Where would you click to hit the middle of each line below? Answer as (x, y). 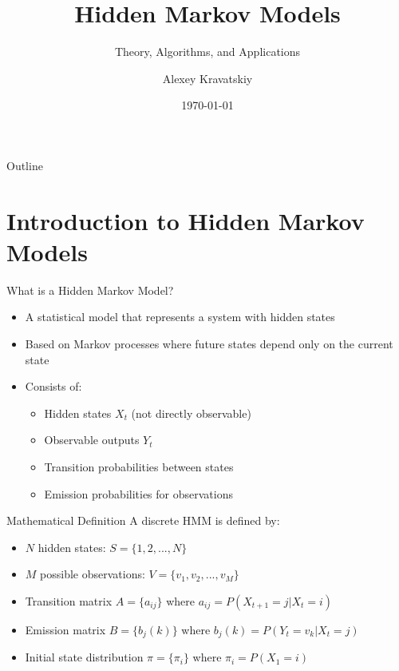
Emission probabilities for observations (138, 493)
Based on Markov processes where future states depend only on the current (209, 343)
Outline (25, 165)
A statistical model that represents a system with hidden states (180, 317)
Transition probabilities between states (139, 466)
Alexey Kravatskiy (207, 78)
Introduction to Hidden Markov (186, 220)
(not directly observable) (191, 413)
